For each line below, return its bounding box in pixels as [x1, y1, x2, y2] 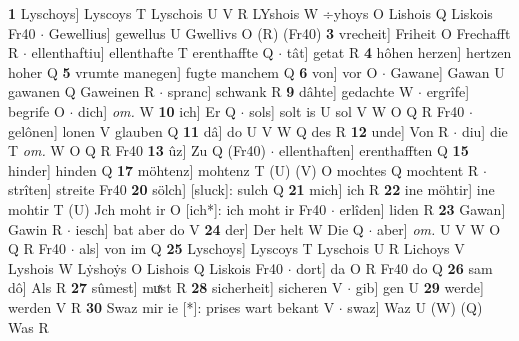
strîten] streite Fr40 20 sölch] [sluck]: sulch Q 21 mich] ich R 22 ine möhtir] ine [8, 179, 495, 200]
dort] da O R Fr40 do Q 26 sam [296, 257, 493, 278]
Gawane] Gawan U [390, 61, 505, 82]
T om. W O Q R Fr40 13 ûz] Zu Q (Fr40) [8, 140, 266, 161]
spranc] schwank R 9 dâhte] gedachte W [167, 81, 414, 102]
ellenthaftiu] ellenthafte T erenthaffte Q [31, 42, 274, 63]
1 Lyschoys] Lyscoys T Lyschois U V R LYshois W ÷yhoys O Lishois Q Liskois [8, 3, 493, 23]
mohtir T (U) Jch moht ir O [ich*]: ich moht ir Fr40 [8, 198, 327, 219]
